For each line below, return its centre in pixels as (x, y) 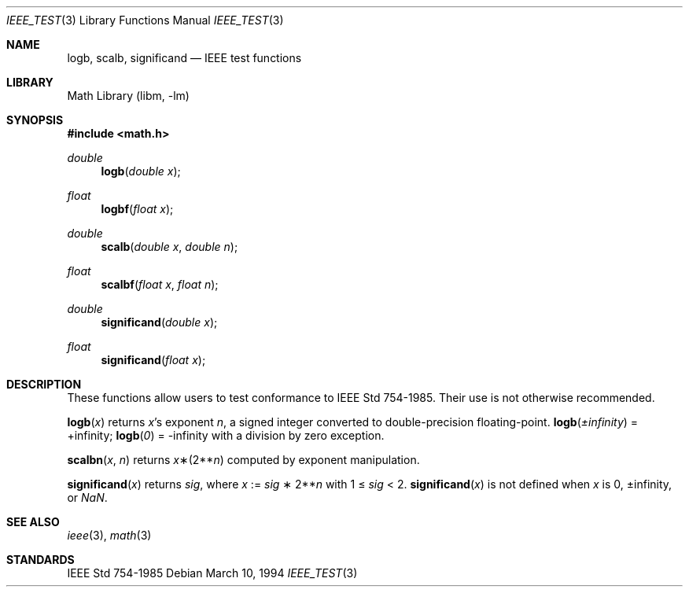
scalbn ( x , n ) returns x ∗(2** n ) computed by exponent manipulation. (243, 460)
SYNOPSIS (35, 120)
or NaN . (87, 497)
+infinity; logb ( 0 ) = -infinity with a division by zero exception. (226, 435)
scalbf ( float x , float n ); (160, 284)
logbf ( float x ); (137, 209)
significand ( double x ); (159, 322)
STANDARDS (41, 560)
